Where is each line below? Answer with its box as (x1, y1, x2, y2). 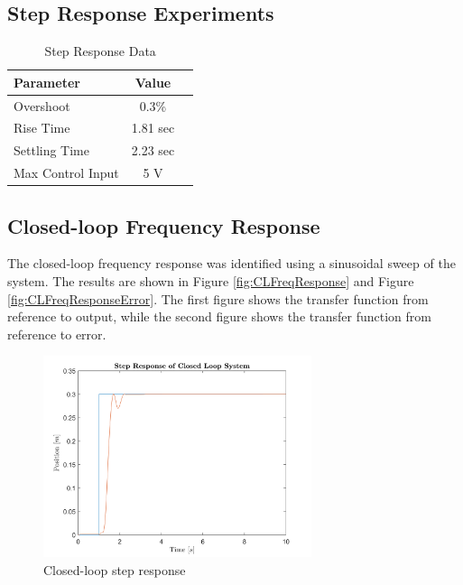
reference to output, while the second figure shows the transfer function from (7, 307, 431, 326)
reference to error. (7, 324, 106, 343)
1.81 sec (131, 118, 175, 137)
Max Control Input (14, 163, 119, 182)
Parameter (14, 72, 80, 91)
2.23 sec (131, 141, 175, 160)
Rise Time (14, 118, 70, 137)
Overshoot (14, 96, 70, 115)
